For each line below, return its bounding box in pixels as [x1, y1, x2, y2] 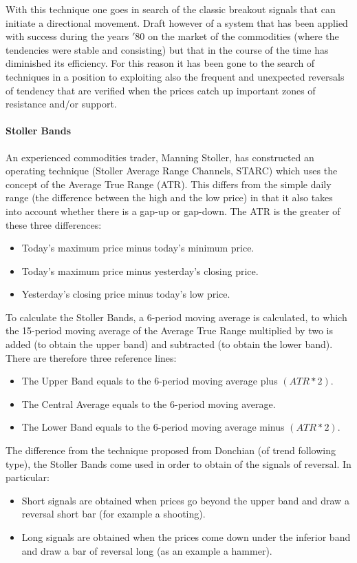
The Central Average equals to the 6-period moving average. [21, 396, 276, 411]
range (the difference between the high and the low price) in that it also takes [6, 190, 333, 205]
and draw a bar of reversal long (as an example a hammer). [21, 543, 272, 557]
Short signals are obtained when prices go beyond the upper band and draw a [21, 493, 349, 507]
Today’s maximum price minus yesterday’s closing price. [21, 263, 259, 278]
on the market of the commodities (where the [147, 29, 339, 43]
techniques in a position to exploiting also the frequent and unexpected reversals [6, 69, 345, 83]
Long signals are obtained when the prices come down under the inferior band [21, 530, 351, 544]
